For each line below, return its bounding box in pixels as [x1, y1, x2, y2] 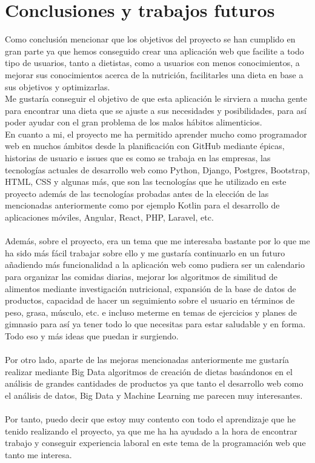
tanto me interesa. [5, 448, 72, 461]
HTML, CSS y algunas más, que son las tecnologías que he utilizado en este [5, 175, 287, 188]
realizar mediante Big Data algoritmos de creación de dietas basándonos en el [5, 365, 293, 378]
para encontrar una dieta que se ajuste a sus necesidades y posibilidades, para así [5, 104, 307, 116]
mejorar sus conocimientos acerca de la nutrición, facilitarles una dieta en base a [5, 68, 303, 81]
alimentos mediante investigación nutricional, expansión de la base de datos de [5, 282, 296, 295]
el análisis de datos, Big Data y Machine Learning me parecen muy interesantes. [5, 388, 303, 401]
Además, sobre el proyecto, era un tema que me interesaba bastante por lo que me [5, 235, 310, 247]
